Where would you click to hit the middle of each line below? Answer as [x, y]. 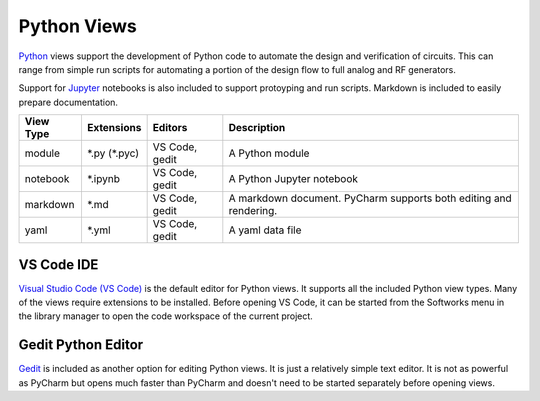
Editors [170, 128]
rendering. [253, 211]
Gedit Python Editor [81, 345]
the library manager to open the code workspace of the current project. [166, 316]
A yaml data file [265, 230]
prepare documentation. [68, 102]
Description [257, 128]
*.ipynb [103, 179]
